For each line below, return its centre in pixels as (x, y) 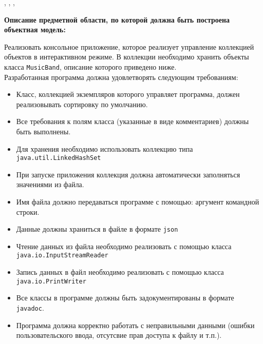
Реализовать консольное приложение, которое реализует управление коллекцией (129, 46)
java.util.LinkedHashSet (59, 158)
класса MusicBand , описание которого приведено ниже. (90, 66)
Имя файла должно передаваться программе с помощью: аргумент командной (138, 202)
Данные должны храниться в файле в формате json (97, 229)
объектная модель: (35, 29)
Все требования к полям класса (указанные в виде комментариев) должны (133, 121)
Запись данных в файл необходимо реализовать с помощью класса (120, 272)
